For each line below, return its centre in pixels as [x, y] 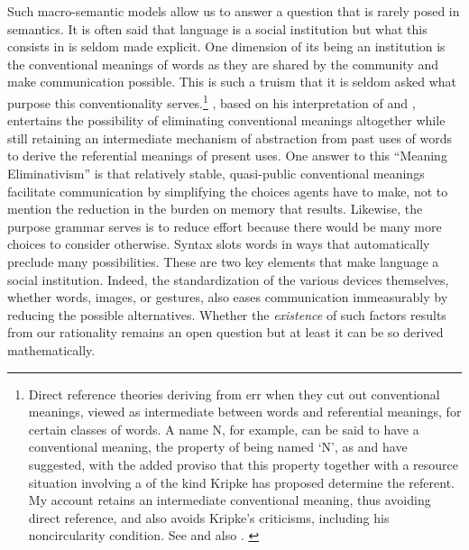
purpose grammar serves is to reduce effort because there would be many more [225, 226]
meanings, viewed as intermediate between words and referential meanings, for [245, 412]
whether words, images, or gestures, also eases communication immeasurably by [228, 297]
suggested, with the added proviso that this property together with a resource [244, 464]
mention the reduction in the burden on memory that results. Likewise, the [215, 209]
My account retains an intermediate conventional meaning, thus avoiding [230, 500]
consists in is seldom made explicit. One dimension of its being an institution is [226, 46]
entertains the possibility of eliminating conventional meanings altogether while [226, 120]
